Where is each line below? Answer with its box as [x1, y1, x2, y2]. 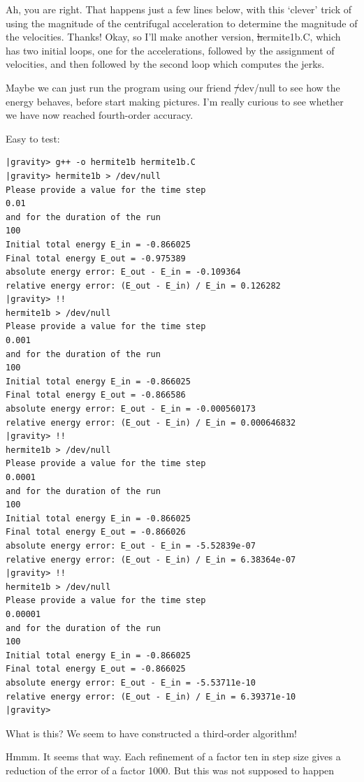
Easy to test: [6, 131, 60, 145]
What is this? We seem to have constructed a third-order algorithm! [6, 725, 297, 740]
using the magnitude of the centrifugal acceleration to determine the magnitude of [6, 15, 358, 30]
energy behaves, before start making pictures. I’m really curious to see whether [6, 94, 344, 108]
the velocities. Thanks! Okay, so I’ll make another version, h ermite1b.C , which [6, 29, 341, 44]
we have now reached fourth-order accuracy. [6, 108, 194, 122]
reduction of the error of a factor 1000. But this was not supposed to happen [6, 762, 335, 777]
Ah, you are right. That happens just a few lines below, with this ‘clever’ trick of [6, 2, 352, 16]
